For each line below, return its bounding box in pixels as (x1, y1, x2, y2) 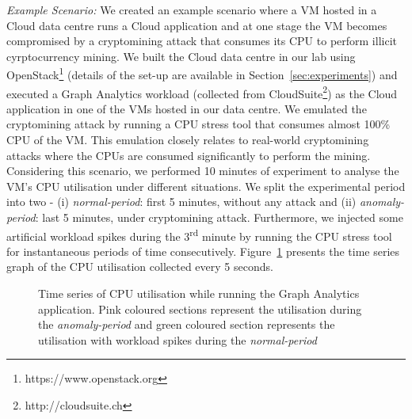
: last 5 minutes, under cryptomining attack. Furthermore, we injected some (35, 209, 403, 226)
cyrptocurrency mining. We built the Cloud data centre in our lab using (6, 48, 356, 64)
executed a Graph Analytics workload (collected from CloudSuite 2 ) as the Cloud (6, 82, 398, 101)
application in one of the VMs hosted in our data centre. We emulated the (6, 100, 367, 116)
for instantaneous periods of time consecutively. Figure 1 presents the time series (6, 242, 400, 259)
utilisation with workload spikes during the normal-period (38, 331, 317, 348)
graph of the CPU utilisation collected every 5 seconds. (6, 258, 273, 275)
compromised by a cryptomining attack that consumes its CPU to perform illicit (6, 32, 397, 49)
